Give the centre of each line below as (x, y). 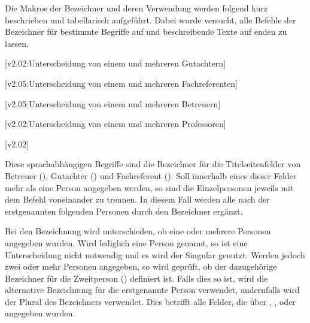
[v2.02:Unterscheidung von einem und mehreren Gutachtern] (116, 63)
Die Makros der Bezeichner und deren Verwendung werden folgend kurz (136, 8)
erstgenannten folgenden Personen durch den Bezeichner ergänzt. (124, 211)
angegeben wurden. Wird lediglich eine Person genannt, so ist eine (126, 242)
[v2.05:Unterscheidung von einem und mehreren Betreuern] (113, 103)
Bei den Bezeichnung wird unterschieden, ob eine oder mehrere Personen (138, 231)
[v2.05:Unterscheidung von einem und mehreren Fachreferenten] (121, 83)
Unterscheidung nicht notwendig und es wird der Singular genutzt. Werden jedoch (155, 254)
